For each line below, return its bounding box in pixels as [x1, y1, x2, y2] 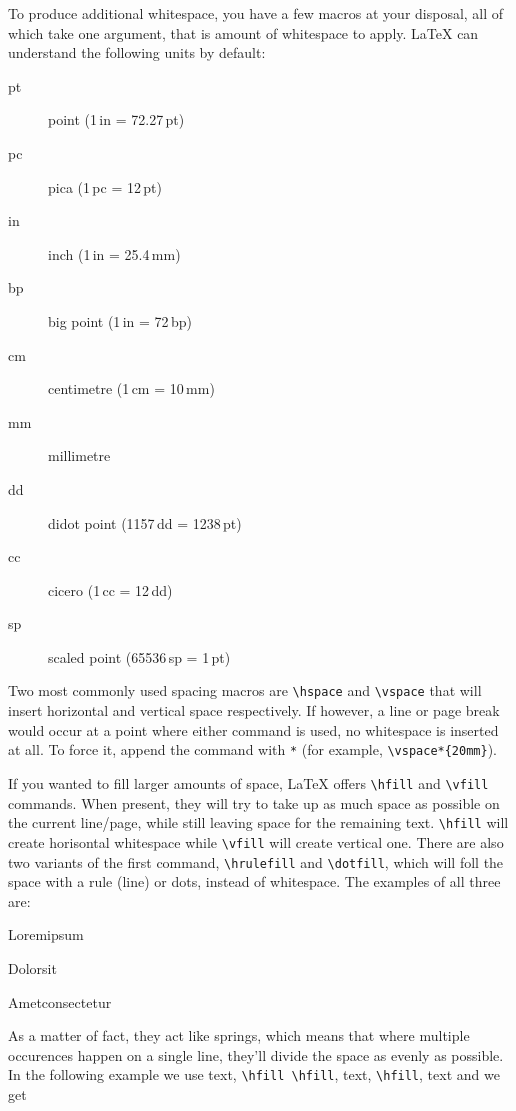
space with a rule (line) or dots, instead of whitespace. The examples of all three [8, 871, 501, 892]
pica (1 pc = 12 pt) [48, 176, 162, 197]
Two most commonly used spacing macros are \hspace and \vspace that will [8, 680, 482, 701]
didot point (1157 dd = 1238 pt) [48, 512, 242, 533]
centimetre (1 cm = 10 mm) [48, 378, 215, 399]
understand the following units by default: [8, 42, 266, 63]
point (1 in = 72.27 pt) [48, 109, 185, 130]
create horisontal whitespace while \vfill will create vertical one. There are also [8, 831, 504, 852]
